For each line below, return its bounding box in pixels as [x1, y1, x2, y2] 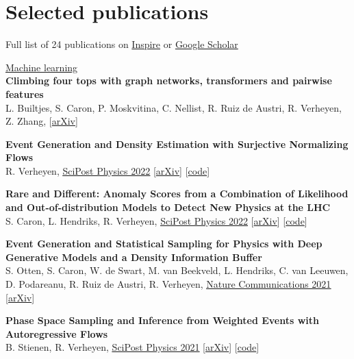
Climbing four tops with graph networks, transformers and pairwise [5, 73, 332, 88]
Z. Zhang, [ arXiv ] [5, 114, 78, 128]
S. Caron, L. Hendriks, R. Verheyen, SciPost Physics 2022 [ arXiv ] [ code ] [5, 213, 307, 227]
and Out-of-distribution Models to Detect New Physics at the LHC [5, 200, 331, 214]
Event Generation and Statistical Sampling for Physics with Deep [5, 236, 323, 251]
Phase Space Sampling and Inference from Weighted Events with [5, 313, 319, 327]
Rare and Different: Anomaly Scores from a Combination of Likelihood [5, 186, 349, 201]
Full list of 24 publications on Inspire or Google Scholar [5, 37, 238, 51]
